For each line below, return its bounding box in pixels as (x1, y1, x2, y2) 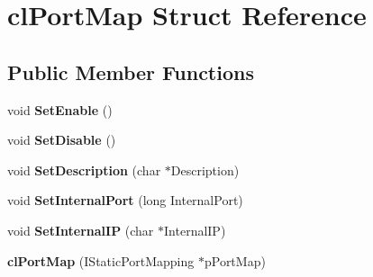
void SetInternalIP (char (7, 220, 154, 239)
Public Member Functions (7, 58, 254, 85)
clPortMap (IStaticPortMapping (7, 251, 195, 270)
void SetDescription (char (7, 160, 161, 179)
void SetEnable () (7, 100, 113, 119)
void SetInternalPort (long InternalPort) (7, 191, 243, 210)
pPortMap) (204, 251, 266, 270)
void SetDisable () (7, 130, 116, 149)
